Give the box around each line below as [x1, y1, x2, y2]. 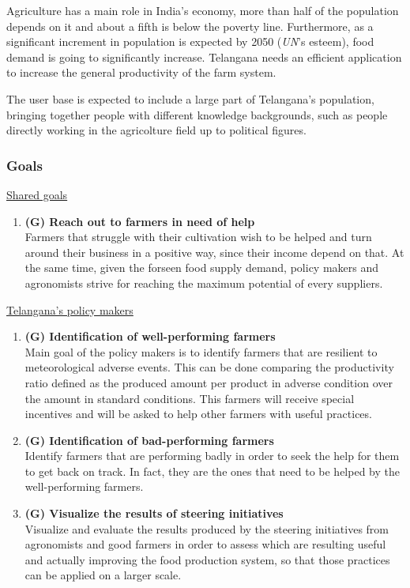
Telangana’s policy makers [6, 301, 134, 318]
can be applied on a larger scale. [24, 567, 182, 583]
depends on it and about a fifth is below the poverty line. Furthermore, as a [6, 17, 374, 34]
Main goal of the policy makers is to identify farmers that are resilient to [24, 343, 378, 360]
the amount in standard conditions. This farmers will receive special [24, 390, 355, 406]
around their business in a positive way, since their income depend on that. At [24, 243, 404, 260]
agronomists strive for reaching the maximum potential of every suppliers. [24, 274, 383, 291]
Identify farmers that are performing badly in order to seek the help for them [24, 447, 400, 464]
